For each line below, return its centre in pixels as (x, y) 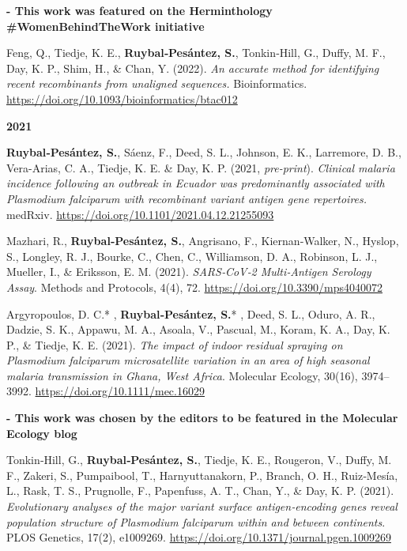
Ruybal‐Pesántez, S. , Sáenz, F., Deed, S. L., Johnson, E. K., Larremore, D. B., (204, 152)
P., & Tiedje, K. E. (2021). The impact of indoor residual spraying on (175, 344)
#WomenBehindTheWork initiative (106, 26)
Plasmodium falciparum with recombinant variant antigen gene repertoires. (187, 198)
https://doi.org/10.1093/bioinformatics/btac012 (122, 98)
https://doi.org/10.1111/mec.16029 (120, 391)
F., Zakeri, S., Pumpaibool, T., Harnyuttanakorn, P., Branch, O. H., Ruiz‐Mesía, (202, 475)
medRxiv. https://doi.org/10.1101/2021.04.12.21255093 (140, 214)
